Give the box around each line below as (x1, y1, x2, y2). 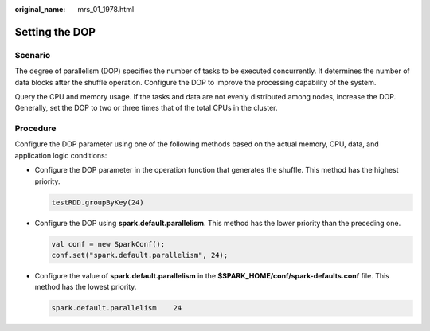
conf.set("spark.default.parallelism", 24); (51, 251, 229, 259)
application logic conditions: (14, 150, 107, 160)
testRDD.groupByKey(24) (51, 197, 145, 207)
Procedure (14, 123, 57, 134)
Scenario (14, 49, 51, 60)
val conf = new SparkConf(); (51, 239, 166, 248)
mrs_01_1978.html (77, 5, 135, 14)
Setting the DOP (14, 25, 96, 39)
